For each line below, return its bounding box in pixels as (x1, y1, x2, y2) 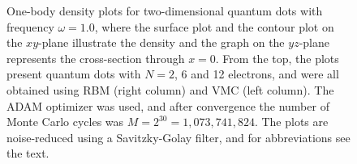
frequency (6, 18, 54, 35)
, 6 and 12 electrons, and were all (174, 65, 339, 82)
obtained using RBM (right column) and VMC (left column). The (6, 81, 334, 98)
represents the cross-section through (6, 49, 185, 66)
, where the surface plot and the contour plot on (94, 18, 334, 35)
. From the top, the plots (215, 49, 339, 66)
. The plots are (254, 113, 329, 130)
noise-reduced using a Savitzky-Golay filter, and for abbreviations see (6, 128, 351, 145)
